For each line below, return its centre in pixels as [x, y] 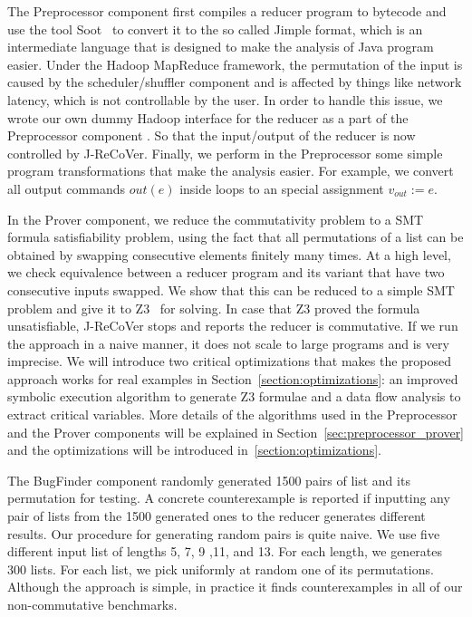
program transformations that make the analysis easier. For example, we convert [231, 171]
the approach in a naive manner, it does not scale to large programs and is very [228, 343]
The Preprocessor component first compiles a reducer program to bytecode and [227, 11]
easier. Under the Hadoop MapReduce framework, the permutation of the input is [235, 64]
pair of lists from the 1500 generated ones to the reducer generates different [217, 516]
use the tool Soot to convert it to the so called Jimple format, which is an [215, 29]
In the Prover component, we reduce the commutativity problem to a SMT [216, 219]
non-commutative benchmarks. [92, 604]
